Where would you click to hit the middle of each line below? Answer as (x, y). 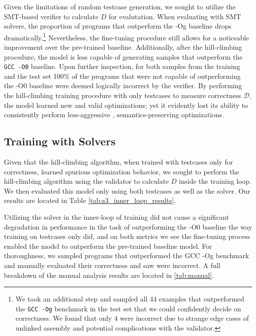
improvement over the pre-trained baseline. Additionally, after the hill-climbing (123, 47)
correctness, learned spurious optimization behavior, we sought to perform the (122, 171)
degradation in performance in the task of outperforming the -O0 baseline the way (128, 226)
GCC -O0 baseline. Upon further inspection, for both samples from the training (122, 66)
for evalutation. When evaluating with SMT (175, 16)
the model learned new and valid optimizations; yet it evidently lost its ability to (126, 105)
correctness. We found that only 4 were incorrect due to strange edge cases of (132, 318)
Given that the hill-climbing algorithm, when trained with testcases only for (119, 162)
